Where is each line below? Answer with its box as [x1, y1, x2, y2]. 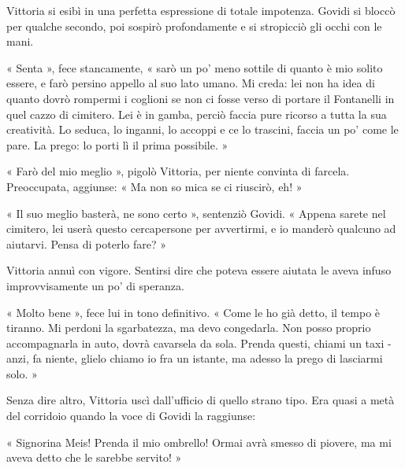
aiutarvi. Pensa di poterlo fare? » [6, 235, 167, 252]
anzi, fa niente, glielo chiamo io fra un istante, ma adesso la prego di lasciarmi [6, 350, 383, 367]
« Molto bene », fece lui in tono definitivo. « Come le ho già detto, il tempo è [6, 304, 381, 320]
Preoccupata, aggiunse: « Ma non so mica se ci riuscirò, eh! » [6, 178, 303, 194]
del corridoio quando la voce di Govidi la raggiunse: [6, 407, 256, 424]
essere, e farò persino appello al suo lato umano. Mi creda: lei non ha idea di [6, 75, 375, 91]
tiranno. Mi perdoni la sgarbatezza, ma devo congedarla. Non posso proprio [6, 319, 371, 336]
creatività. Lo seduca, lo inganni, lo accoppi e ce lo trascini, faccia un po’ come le [6, 121, 399, 138]
